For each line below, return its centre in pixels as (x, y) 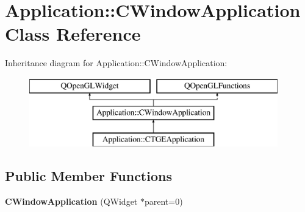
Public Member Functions (88, 176)
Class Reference (73, 34)
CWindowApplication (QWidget (71, 201)
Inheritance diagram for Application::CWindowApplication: (116, 63)
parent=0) (163, 201)
